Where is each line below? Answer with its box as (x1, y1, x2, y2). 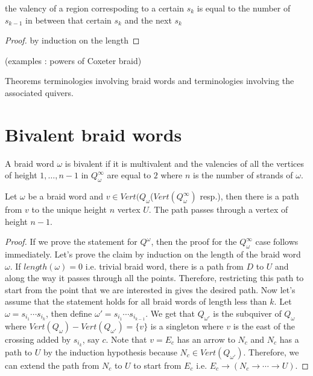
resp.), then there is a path (200, 190, 299, 203)
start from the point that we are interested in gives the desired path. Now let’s (5, 283, 296, 296)
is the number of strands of (193, 169, 293, 181)
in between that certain (25, 13, 112, 26)
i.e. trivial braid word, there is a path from (85, 259, 244, 272)
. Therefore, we (243, 345, 299, 358)
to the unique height (31, 203, 107, 216)
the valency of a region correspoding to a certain (5, 2, 184, 14)
